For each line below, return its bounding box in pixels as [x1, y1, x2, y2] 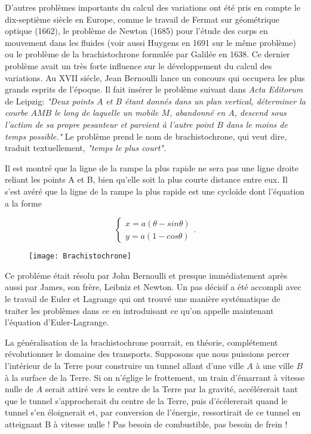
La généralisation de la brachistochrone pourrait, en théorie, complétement [5, 335, 278, 348]
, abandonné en [170, 106, 226, 119]
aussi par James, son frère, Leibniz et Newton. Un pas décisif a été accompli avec [5, 281, 301, 293]
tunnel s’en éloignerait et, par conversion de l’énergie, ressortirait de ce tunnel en [5, 406, 301, 418]
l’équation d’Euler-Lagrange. [5, 316, 109, 328]
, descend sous [234, 106, 287, 119]
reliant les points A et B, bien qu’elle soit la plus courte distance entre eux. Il [5, 173, 288, 186]
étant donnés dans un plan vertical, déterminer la [125, 94, 306, 107]
